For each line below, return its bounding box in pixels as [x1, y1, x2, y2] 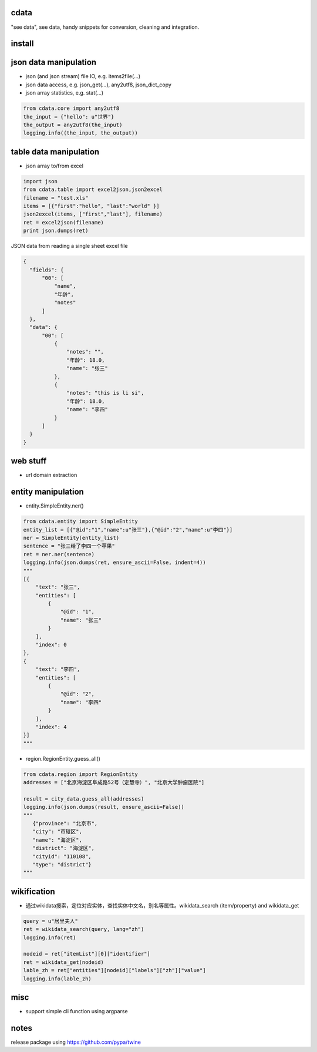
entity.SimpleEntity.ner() [25, 502, 85, 509]
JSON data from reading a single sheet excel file [11, 243, 129, 250]
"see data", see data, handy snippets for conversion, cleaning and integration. [11, 23, 200, 31]
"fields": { [29, 266, 64, 273]
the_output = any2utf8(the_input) [23, 121, 123, 128]
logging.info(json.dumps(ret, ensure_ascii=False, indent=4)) [23, 559, 206, 566]
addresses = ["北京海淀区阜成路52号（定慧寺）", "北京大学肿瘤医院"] [23, 779, 205, 786]
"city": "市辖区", [32, 828, 82, 835]
